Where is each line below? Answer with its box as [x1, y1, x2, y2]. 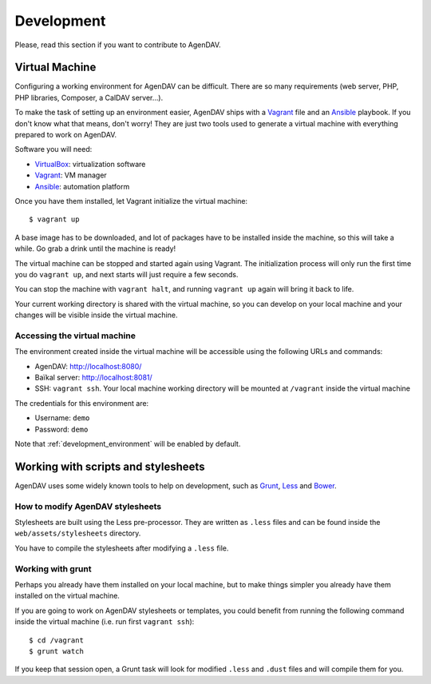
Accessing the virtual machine [14, 330, 136, 341]
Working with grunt [14, 563, 92, 575]
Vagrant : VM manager [34, 170, 107, 180]
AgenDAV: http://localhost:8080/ [34, 361, 142, 371]
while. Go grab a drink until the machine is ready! [14, 244, 176, 253]
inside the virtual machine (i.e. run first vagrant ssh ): [14, 617, 195, 626]
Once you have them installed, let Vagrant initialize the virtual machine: [14, 196, 247, 205]
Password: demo [34, 424, 89, 434]
